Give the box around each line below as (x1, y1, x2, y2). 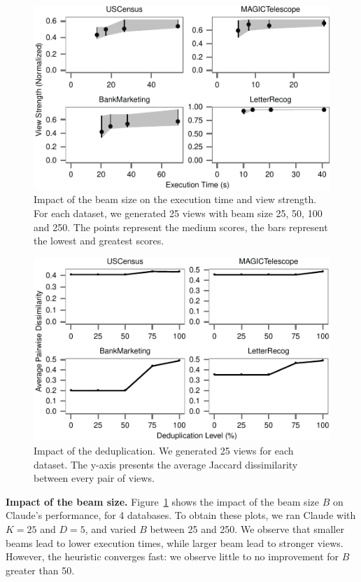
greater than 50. (6, 562, 75, 577)
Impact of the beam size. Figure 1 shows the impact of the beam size (6, 494, 319, 508)
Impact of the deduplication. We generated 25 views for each (34, 443, 294, 458)
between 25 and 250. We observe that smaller (150, 522, 344, 536)
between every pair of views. (34, 471, 155, 485)
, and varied (85, 522, 136, 536)
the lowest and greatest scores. (34, 233, 164, 248)
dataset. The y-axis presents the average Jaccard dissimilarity (34, 457, 298, 471)
